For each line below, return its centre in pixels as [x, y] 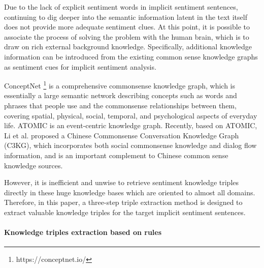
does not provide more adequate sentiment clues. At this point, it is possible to [127, 27]
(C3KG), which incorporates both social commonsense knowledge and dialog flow [130, 145]
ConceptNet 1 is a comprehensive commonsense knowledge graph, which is [120, 85]
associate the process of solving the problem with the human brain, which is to [127, 36]
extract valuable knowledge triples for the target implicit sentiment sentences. [125, 212]
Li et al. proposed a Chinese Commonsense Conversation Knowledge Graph [122, 135]
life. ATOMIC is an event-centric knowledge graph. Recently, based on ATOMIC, [131, 125]
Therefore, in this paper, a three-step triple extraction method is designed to [123, 202]
